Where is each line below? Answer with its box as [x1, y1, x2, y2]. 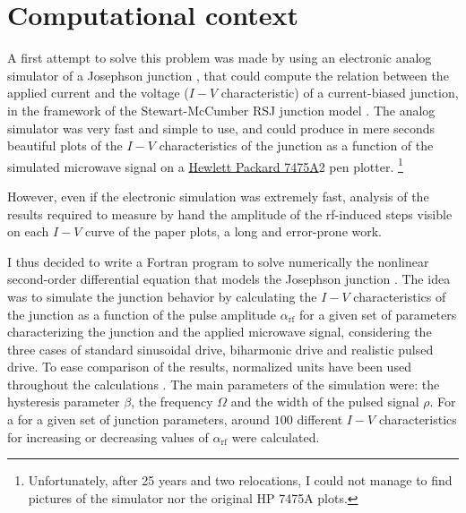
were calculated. [231, 427, 320, 446]
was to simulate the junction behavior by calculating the [7, 286, 317, 305]
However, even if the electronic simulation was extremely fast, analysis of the [7, 186, 429, 205]
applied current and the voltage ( [7, 83, 189, 102]
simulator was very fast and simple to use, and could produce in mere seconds [7, 118, 436, 137]
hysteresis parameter [7, 392, 120, 411]
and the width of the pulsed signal [230, 392, 419, 411]
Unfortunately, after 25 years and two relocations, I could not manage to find [28, 471, 453, 490]
